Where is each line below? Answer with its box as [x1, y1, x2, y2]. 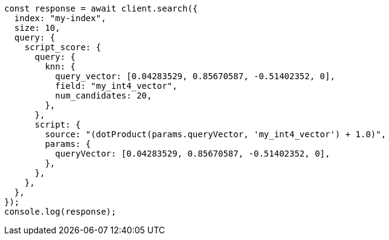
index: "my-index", [14, 13, 106, 23]
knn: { [45, 62, 76, 71]
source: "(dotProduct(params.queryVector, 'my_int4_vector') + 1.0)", [45, 129, 387, 139]
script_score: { [24, 42, 101, 52]
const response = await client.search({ [4, 4, 198, 13]
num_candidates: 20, [55, 91, 152, 100]
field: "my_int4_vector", [55, 81, 178, 91]
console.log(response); [4, 207, 117, 216]
